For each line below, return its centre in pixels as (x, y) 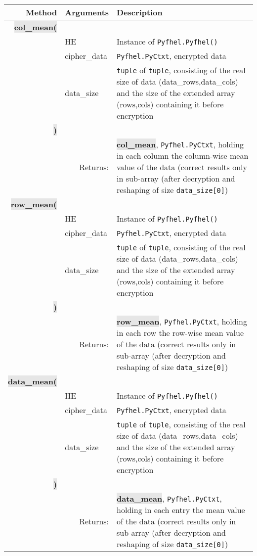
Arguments (87, 12)
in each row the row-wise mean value (180, 333)
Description (140, 12)
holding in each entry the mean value (181, 510)
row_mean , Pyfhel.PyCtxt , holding (182, 321)
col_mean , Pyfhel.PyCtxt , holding (180, 144)
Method (42, 12)
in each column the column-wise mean (183, 156)
